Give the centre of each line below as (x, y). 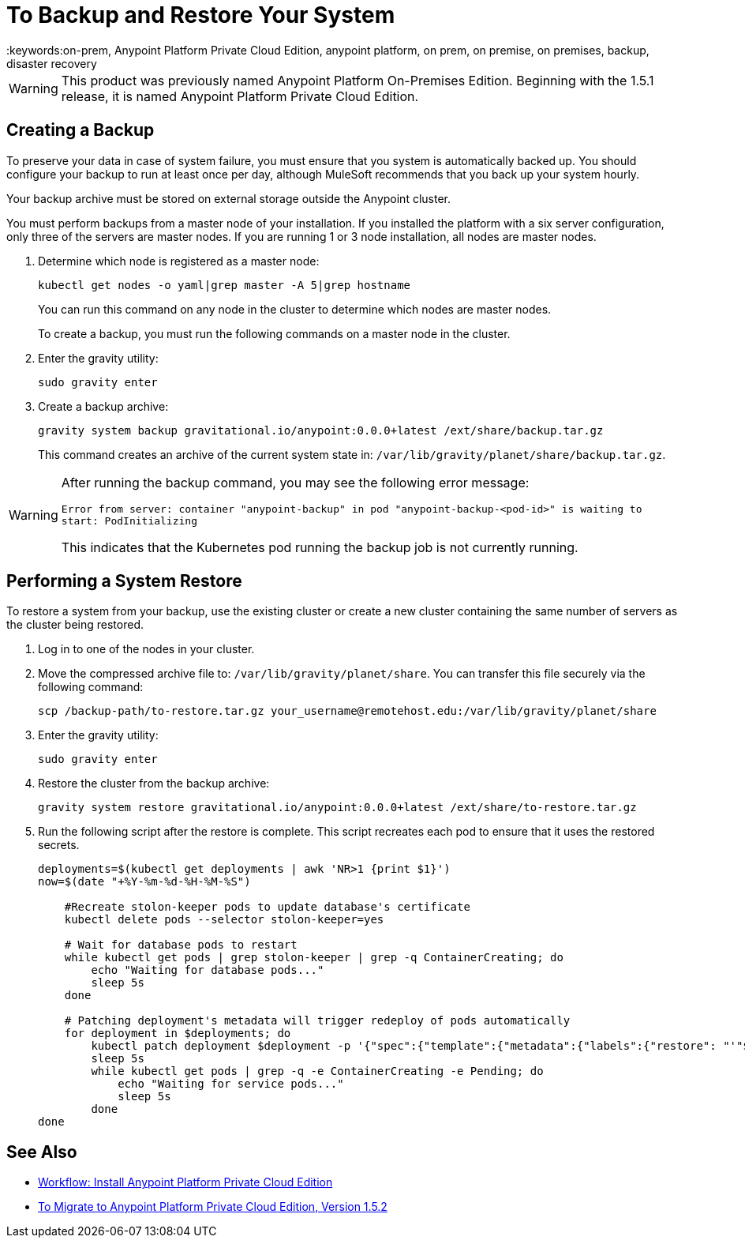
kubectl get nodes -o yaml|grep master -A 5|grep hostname (225, 285)
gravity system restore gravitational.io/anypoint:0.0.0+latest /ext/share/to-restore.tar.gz (337, 808)
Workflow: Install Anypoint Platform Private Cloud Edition (185, 1182)
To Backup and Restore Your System (201, 15)
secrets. (59, 845)
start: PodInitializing (129, 521)
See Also (42, 1152)
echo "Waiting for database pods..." (208, 970)
